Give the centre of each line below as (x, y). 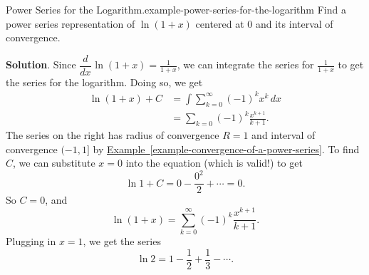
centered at (220, 23)
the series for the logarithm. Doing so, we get (104, 82)
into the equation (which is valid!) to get (214, 163)
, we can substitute (54, 163)
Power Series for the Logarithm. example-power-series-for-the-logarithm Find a (176, 9)
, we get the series (122, 240)
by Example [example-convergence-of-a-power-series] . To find (226, 149)
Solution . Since (41, 64)
